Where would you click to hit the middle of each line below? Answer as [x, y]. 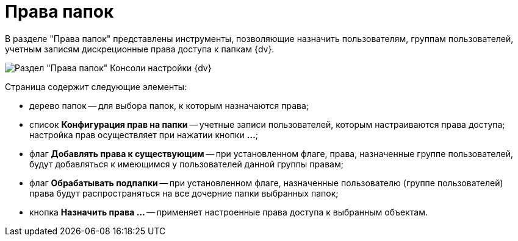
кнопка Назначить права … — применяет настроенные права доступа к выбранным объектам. [228, 212]
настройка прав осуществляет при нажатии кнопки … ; [144, 134]
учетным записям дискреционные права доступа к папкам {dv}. [140, 49]
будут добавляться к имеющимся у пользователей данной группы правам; [186, 164]
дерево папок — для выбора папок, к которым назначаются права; [169, 105]
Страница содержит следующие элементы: [96, 86]
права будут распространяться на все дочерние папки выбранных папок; [184, 193]
